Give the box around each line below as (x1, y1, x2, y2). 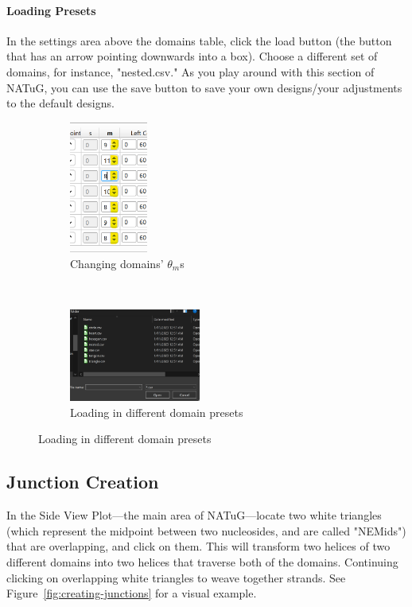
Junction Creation (6, 469, 159, 494)
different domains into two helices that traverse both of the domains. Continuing (6, 554, 398, 570)
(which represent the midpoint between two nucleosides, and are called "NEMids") (6, 522, 406, 539)
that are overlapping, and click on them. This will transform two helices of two (6, 538, 391, 554)
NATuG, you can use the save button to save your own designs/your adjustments (6, 79, 402, 95)
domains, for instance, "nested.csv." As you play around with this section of (6, 63, 375, 80)
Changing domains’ (70, 255, 164, 271)
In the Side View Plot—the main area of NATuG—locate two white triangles (6, 507, 382, 523)
